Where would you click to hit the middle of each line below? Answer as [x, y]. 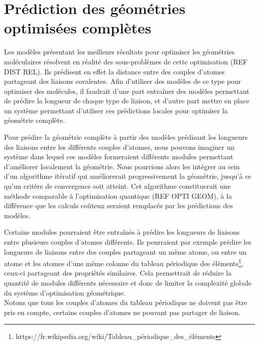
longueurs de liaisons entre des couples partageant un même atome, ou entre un [126, 251]
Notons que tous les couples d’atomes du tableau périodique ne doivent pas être [126, 302]
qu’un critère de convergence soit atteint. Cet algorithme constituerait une [117, 186]
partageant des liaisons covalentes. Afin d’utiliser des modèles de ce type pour [123, 81]
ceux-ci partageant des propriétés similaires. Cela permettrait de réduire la [118, 273]
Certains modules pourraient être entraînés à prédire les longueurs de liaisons [122, 232]
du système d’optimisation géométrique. [65, 292]
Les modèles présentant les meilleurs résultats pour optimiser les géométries [120, 52]
